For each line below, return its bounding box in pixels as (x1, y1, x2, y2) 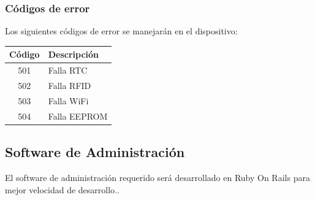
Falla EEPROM (48, 109, 108, 122)
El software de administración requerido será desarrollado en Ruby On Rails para (5, 171, 310, 183)
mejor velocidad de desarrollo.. (5, 183, 120, 196)
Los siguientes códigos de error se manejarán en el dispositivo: (5, 25, 238, 37)
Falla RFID (48, 79, 91, 91)
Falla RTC (48, 64, 88, 77)
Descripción (48, 48, 99, 61)
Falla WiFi (48, 94, 89, 107)
